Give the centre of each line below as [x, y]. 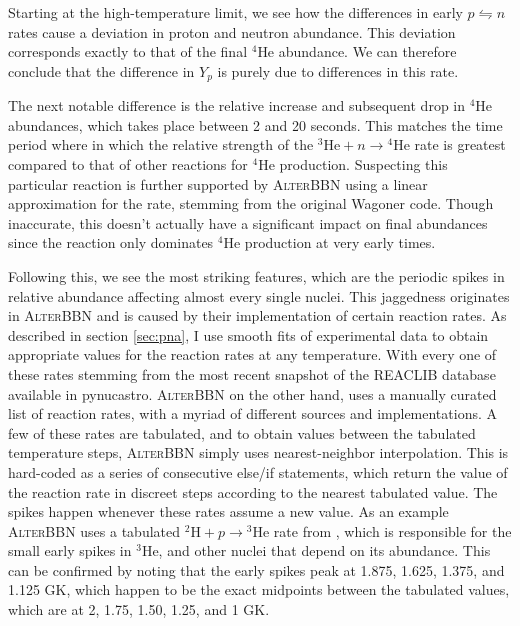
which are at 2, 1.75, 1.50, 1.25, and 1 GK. [139, 609]
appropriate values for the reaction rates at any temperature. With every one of [252, 354]
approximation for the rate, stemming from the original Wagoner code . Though [251, 203]
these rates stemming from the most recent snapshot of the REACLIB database [252, 373]
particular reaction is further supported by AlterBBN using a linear [218, 183]
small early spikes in [70, 550]
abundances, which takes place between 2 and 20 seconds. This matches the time [255, 124]
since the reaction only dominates [111, 242]
